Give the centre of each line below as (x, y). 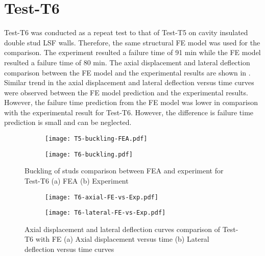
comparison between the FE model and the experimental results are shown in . (127, 72)
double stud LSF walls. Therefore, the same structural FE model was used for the (132, 42)
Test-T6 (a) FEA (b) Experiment (77, 180)
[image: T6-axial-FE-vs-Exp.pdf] (102, 197)
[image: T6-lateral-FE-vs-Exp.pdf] (105, 213)
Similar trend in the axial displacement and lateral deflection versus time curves (129, 82)
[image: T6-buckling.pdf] (89, 154)
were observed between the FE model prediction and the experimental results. (126, 92)
